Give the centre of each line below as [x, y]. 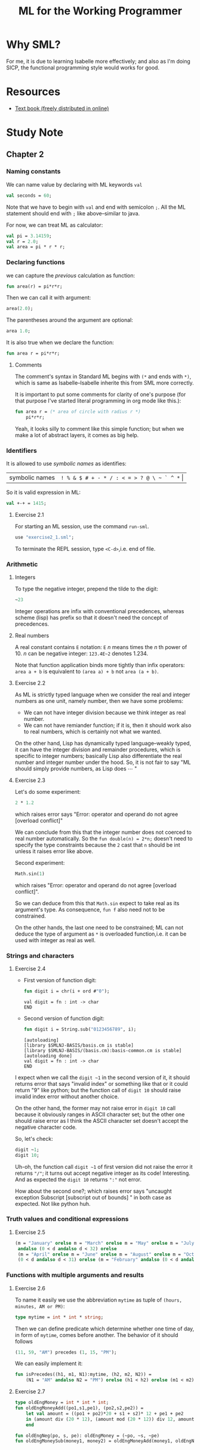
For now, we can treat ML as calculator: [55, 225]
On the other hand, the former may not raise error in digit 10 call [95, 1108]
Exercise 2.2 [30, 683]
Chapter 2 [25, 155]
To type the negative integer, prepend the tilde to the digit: [86, 589]
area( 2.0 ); [20, 309]
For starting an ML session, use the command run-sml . [82, 526]
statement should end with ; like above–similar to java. [73, 213]
